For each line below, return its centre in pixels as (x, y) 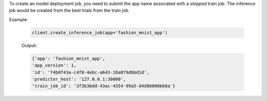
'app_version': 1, (54, 66)
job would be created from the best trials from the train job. (69, 10)
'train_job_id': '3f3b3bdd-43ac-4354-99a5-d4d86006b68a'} (104, 86)
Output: (29, 45)
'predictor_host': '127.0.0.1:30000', (79, 79)
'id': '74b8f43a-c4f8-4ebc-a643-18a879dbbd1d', (90, 72)
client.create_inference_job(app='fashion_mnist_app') (100, 33)
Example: (19, 19)
